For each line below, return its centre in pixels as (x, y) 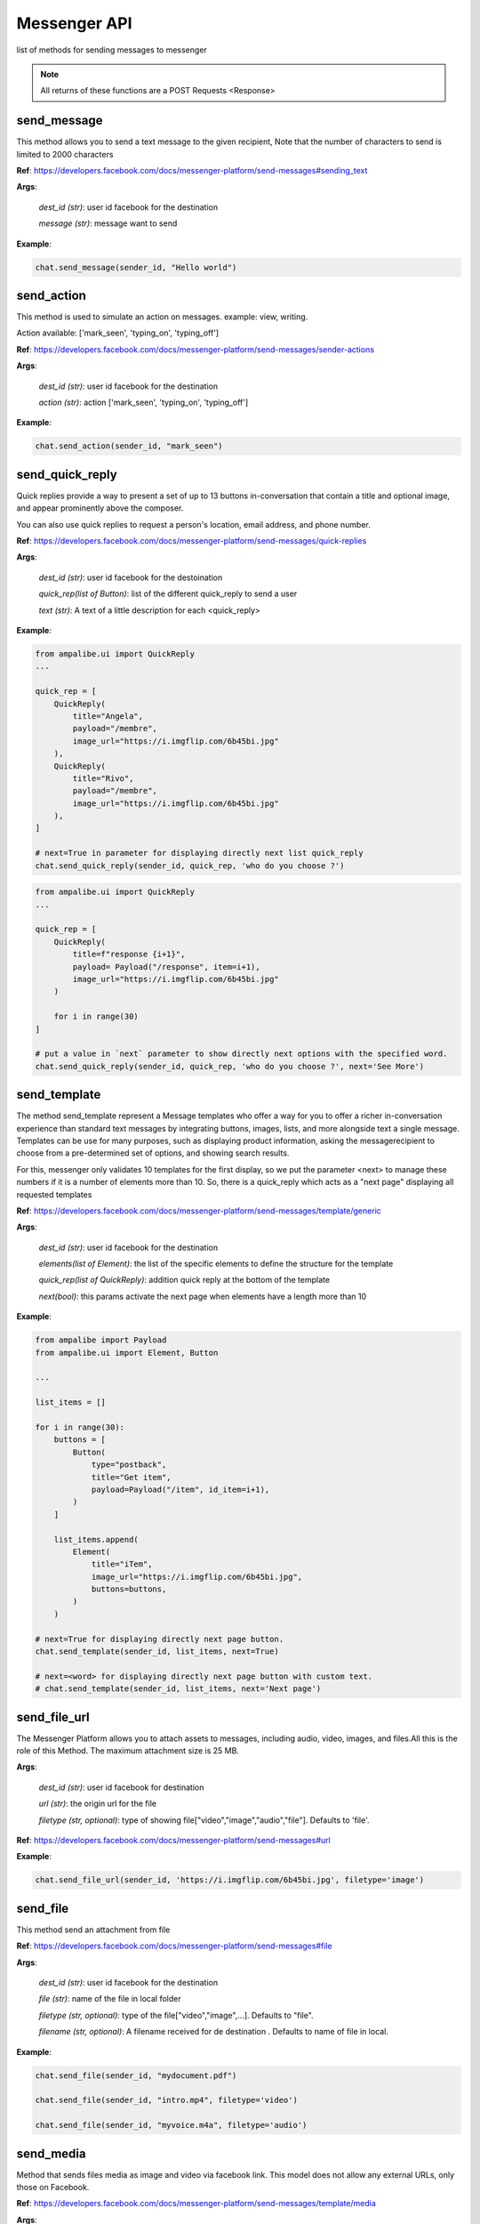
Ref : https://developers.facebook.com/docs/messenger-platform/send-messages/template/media (196, 2204)
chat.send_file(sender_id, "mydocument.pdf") (136, 2075)
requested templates (54, 1194)
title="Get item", (132, 1477)
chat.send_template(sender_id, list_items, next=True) (157, 1652)
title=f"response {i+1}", (129, 955)
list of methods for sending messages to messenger (112, 50)
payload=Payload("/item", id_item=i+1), (180, 1489)
